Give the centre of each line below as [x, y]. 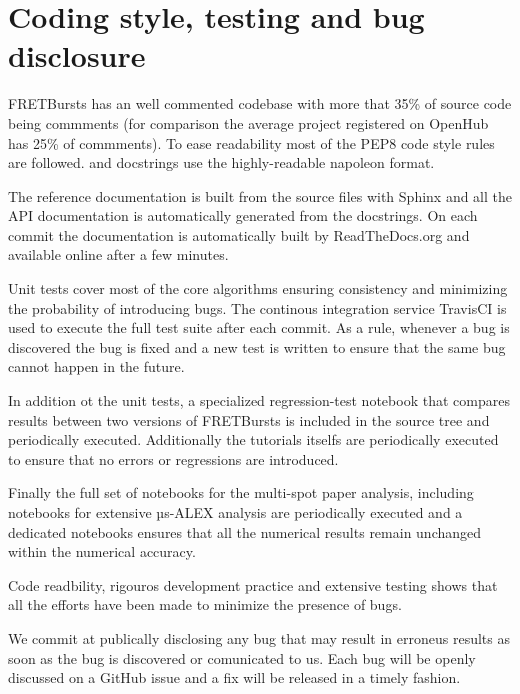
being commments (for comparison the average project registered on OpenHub [248, 122]
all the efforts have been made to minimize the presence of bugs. [205, 604]
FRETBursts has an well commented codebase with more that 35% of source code [260, 103]
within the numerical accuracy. [102, 551]
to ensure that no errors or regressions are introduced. [173, 458]
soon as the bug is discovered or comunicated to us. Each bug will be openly [242, 657]
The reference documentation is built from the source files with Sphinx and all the [260, 195]
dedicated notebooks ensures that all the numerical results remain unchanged [245, 531]
